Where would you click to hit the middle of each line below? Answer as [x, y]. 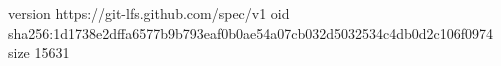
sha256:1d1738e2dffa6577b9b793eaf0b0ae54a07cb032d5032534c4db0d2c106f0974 [251, 32]
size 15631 [39, 52]
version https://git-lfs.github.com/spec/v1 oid [149, 13]
